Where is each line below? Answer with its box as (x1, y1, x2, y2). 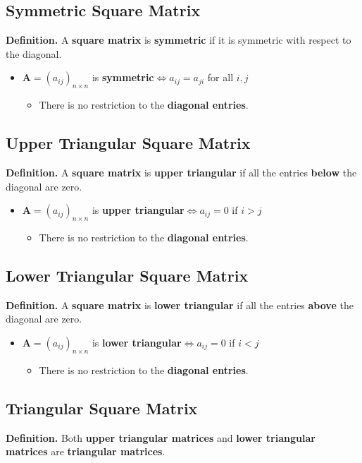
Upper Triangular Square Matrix (6, 132, 251, 154)
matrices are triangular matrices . (6, 444, 166, 459)
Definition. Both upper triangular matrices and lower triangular (6, 430, 316, 445)
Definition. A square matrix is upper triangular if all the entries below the (6, 164, 357, 179)
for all (207, 70, 234, 85)
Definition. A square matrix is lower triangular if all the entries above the (6, 297, 354, 312)
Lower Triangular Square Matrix (6, 264, 249, 286)
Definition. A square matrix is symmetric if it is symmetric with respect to (6, 32, 351, 47)
